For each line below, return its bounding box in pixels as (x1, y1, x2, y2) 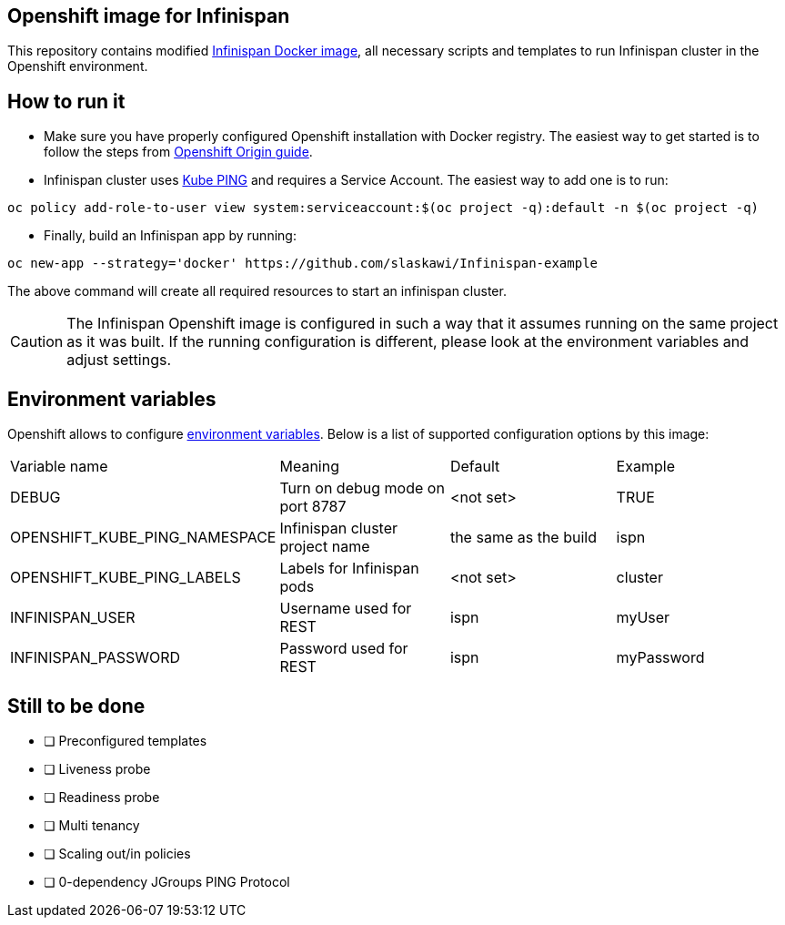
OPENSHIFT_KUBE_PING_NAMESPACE (10, 528, 277, 547)
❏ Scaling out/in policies (44, 845, 191, 861)
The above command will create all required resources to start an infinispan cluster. (7, 283, 507, 300)
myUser (616, 608, 670, 627)
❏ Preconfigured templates (44, 732, 207, 748)
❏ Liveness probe (44, 760, 151, 777)
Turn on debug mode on (279, 479, 445, 498)
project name (279, 537, 370, 556)
